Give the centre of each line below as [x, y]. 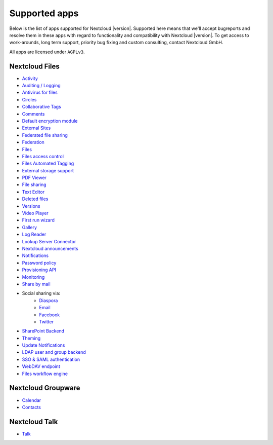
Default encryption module [50, 121]
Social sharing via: [41, 293]
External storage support [48, 170]
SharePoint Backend [43, 331]
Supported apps [44, 13]
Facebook [50, 315]
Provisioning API [39, 270]
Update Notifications [43, 345]
